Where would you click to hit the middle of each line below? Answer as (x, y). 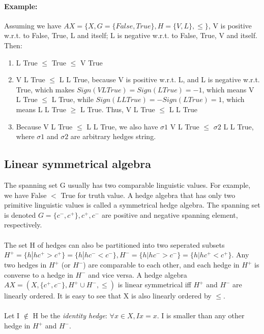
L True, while (72, 99)
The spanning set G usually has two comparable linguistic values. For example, (127, 185)
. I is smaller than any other (201, 315)
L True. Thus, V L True (118, 109)
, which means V (228, 89)
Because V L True (44, 126)
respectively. (23, 225)
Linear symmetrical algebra (78, 164)
